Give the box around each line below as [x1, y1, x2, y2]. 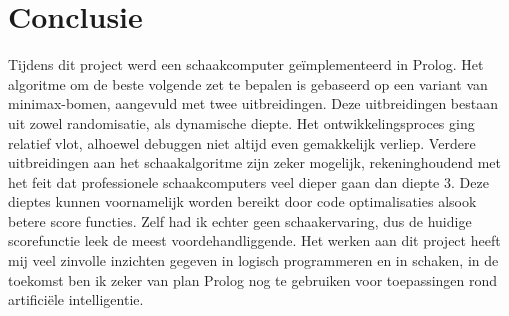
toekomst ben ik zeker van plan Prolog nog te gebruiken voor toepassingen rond [8, 269, 498, 290]
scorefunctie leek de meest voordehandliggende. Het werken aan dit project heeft [8, 230, 501, 251]
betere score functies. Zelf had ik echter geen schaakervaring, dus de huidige [8, 210, 472, 231]
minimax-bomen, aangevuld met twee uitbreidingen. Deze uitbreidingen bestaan [8, 93, 498, 114]
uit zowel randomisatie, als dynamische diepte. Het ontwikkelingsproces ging [8, 112, 475, 133]
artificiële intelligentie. [8, 289, 144, 310]
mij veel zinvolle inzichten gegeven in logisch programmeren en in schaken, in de [8, 250, 499, 271]
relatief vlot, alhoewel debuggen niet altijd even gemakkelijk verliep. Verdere [8, 132, 476, 153]
